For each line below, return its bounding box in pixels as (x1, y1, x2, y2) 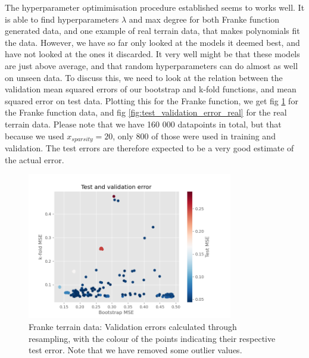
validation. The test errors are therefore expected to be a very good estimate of (5, 141, 294, 154)
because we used (5, 129, 64, 142)
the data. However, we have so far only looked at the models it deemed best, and (5, 36, 300, 48)
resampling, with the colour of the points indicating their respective (29, 332, 276, 344)
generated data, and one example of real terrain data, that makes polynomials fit (5, 24, 300, 37)
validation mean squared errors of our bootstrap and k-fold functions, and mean (5, 83, 296, 95)
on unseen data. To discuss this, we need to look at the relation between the (5, 71, 283, 83)
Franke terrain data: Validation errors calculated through (29, 320, 237, 333)
